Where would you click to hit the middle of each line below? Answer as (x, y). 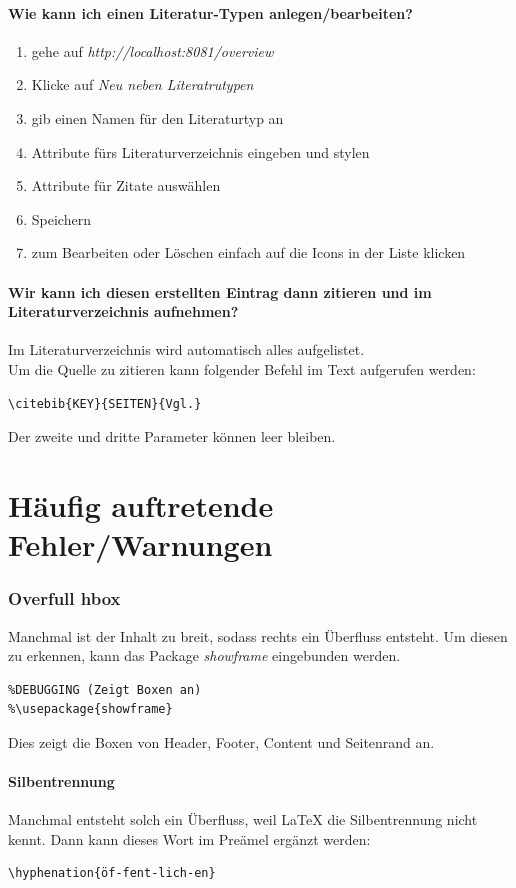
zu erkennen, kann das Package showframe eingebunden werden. (204, 655)
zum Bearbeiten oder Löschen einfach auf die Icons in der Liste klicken (248, 252)
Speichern (61, 218)
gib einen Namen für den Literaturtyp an (157, 117)
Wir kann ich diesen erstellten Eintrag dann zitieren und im (220, 291)
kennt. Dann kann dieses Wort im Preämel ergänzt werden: (189, 838)
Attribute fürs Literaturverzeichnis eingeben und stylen (200, 151)
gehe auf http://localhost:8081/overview (152, 50)
